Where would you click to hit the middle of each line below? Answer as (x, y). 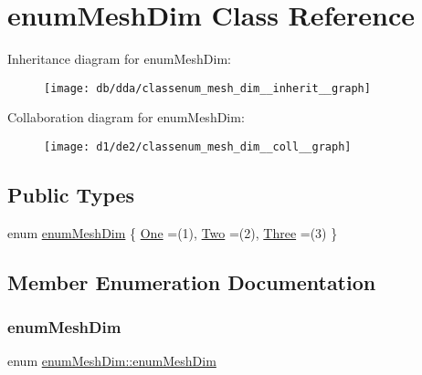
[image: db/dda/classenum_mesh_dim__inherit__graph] (207, 88)
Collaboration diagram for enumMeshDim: (126, 117)
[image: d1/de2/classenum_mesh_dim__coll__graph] (198, 146)
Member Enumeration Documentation (192, 281)
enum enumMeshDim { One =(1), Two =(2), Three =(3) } (173, 232)
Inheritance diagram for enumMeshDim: (120, 59)
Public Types (71, 195)
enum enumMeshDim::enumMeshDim (112, 361)
